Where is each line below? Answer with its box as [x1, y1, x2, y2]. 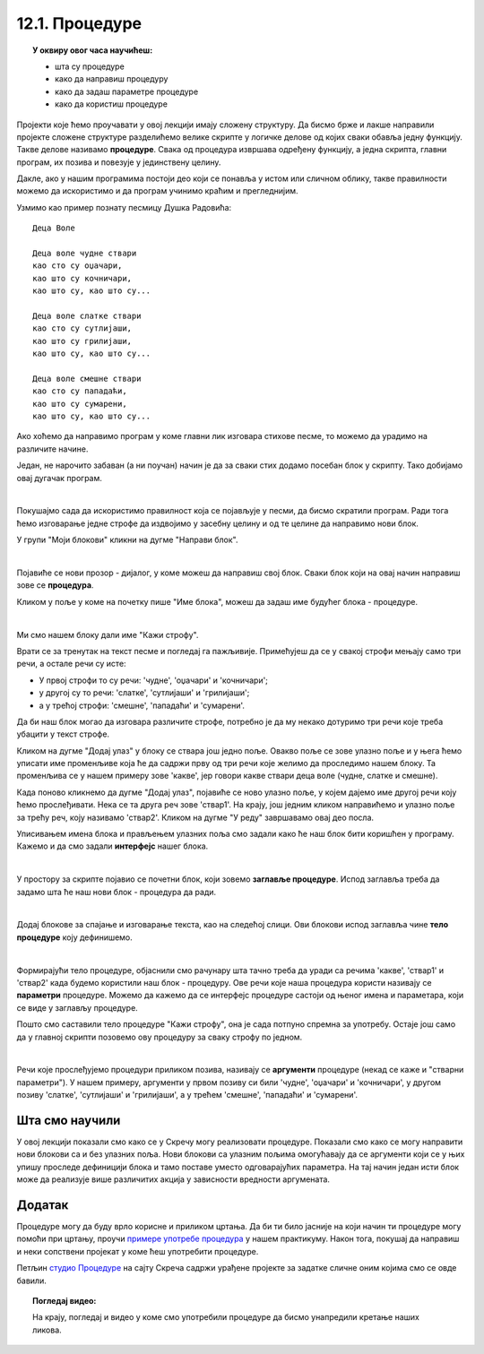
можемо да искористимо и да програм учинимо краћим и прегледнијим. [16, 185, 299, 196]
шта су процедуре [55, 61, 125, 72]
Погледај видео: [32, 1296, 97, 1306]
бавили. [16, 1275, 47, 1286]
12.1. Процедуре [16, 13, 143, 33]
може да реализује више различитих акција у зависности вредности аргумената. [16, 1174, 331, 1185]
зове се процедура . [16, 580, 94, 591]
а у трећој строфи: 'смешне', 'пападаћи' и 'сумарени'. [39, 700, 246, 711]
